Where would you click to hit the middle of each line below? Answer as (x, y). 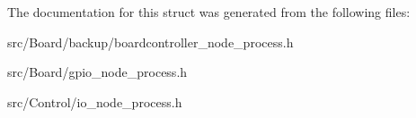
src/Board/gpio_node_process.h (97, 72)
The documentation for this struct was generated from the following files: (209, 12)
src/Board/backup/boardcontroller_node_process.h (150, 42)
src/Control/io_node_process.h (95, 101)
